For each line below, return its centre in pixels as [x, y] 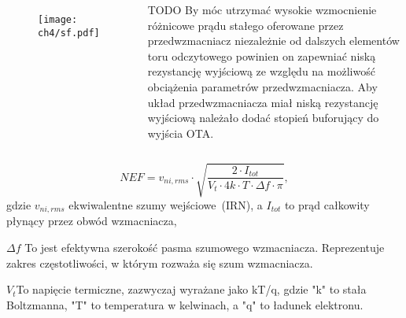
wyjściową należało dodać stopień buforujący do [263, 118]
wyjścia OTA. [181, 133]
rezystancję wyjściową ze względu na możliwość [261, 71]
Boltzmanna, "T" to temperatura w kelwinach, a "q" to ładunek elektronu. [185, 304]
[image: [58, 20]
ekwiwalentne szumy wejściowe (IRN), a [166, 204]
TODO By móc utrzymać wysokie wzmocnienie [262, 9]
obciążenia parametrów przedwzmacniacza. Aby [262, 86]
